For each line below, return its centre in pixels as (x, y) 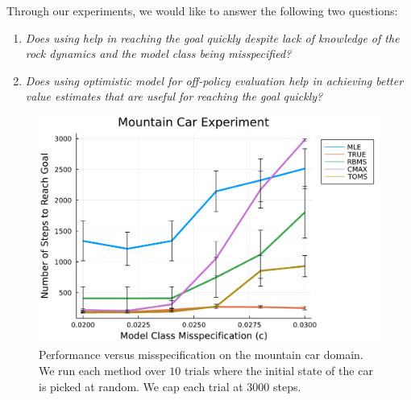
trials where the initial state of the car (278, 370)
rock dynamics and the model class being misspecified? (158, 54)
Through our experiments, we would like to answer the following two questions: (202, 10)
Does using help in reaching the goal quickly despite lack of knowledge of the (212, 37)
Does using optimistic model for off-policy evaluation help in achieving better (214, 80)
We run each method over (102, 370)
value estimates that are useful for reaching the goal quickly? (174, 96)
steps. (287, 386)
